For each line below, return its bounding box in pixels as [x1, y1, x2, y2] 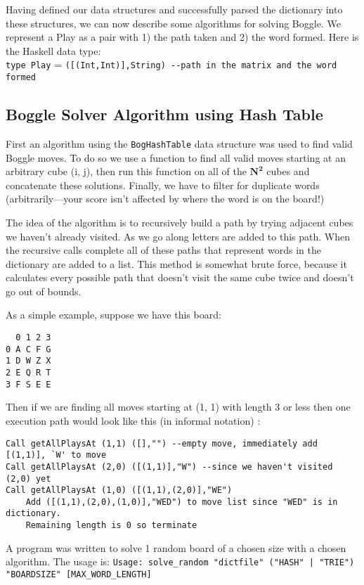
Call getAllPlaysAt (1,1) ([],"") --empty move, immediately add [6, 438, 318, 449]
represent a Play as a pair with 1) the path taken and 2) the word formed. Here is [6, 30, 359, 44]
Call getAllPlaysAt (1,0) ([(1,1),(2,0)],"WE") [6, 485, 233, 496]
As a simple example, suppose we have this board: [6, 307, 221, 322]
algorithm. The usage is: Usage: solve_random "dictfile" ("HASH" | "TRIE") [6, 554, 355, 569]
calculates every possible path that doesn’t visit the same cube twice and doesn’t [6, 270, 354, 285]
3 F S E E [6, 379, 51, 390]
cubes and [266, 164, 310, 179]
